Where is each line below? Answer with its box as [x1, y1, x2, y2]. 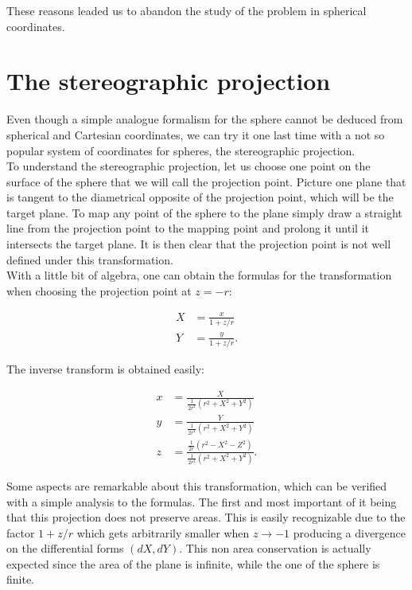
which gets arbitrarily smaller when [76, 524, 250, 541]
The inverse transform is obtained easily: [6, 360, 204, 377]
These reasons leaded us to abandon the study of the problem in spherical [6, 2, 367, 18]
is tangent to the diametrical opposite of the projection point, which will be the [6, 189, 394, 205]
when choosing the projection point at [6, 282, 192, 299]
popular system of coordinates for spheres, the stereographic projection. [6, 142, 356, 158]
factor [6, 524, 35, 541]
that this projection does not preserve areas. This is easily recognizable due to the [6, 509, 406, 526]
